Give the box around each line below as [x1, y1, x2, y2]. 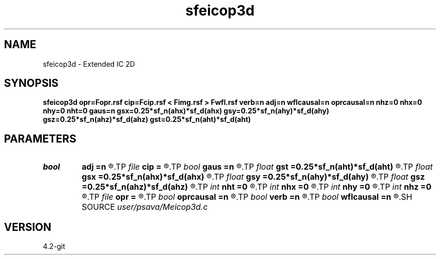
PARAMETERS [4, 132, 76, 145]
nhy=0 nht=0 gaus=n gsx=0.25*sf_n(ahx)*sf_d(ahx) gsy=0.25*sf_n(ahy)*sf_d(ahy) [43, 106, 329, 115]
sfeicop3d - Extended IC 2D [43, 59, 135, 68]
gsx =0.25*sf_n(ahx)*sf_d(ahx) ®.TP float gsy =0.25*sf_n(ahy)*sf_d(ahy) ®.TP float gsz [81, 172, 425, 182]
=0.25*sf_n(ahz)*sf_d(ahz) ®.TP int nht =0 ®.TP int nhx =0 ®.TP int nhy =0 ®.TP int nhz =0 [81, 182, 431, 192]
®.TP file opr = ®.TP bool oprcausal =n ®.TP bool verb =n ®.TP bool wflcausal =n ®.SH [81, 192, 412, 202]
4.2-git [43, 242, 65, 251]
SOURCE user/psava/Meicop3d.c [81, 202, 208, 212]
